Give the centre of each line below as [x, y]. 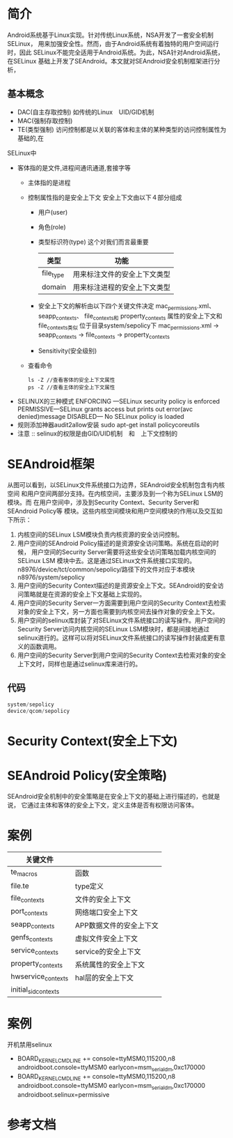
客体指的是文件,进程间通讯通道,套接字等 [74, 167]
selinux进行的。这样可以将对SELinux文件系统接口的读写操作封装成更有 [118, 638]
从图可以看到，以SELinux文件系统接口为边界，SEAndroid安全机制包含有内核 [116, 484]
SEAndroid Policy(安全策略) [87, 775]
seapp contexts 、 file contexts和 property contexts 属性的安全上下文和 [130, 316]
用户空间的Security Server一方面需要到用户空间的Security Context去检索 [121, 603]
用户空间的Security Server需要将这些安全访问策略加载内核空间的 [124, 552]
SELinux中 [22, 153]
